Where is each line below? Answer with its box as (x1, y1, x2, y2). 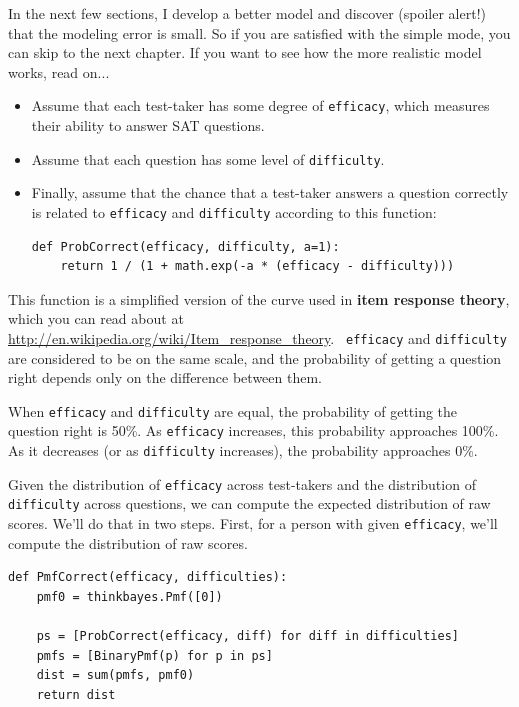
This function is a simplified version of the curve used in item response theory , (8, 288, 510, 309)
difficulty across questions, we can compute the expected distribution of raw (8, 493, 491, 514)
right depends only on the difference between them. (8, 367, 322, 388)
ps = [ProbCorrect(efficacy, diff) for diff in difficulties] (36, 629, 460, 644)
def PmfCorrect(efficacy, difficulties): (8, 570, 288, 585)
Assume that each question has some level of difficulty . (31, 148, 385, 169)
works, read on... (8, 61, 110, 82)
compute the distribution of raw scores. (8, 532, 248, 553)
